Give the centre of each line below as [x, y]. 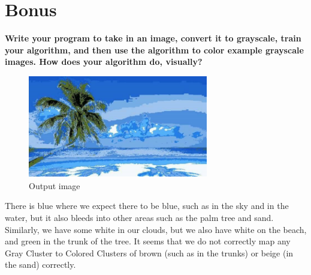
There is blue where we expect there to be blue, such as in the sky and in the [147, 206]
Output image [55, 185]
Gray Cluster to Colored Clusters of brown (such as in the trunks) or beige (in [149, 252]
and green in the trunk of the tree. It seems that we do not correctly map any [148, 241]
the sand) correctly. [40, 264]
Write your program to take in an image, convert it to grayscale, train [153, 38]
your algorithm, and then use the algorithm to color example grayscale [154, 50]
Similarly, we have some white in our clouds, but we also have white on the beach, [156, 229]
